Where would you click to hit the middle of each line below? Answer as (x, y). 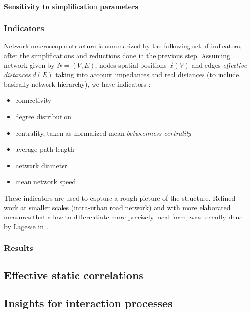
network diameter (41, 165)
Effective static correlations (74, 274)
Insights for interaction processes (88, 303)
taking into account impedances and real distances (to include (147, 74)
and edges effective (219, 65)
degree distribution (43, 116)
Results (19, 248)
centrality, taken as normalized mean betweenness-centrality (103, 133)
